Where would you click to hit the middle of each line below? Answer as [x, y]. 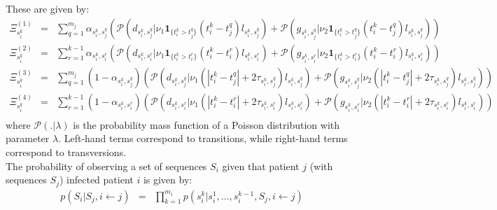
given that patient [261, 166]
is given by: [168, 180]
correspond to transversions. [66, 152]
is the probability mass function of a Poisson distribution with [206, 124]
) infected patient [96, 180]
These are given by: [48, 8]
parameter [28, 138]
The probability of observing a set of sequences [106, 166]
